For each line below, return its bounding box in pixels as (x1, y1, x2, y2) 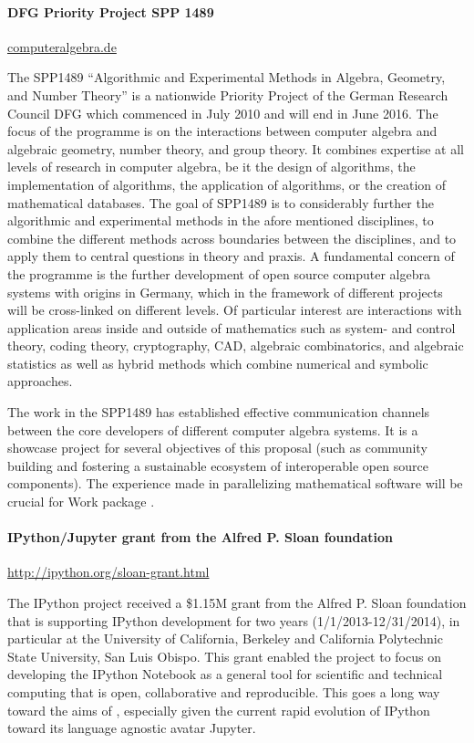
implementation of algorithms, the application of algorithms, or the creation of (7, 174, 447, 194)
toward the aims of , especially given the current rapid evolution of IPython (7, 700, 430, 719)
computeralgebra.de (7, 37, 117, 56)
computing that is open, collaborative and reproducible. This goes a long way (7, 683, 440, 701)
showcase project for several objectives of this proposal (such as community (7, 438, 428, 457)
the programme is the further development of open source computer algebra (7, 264, 430, 283)
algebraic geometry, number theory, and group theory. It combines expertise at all (7, 139, 464, 158)
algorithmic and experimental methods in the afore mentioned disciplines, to (7, 211, 434, 230)
